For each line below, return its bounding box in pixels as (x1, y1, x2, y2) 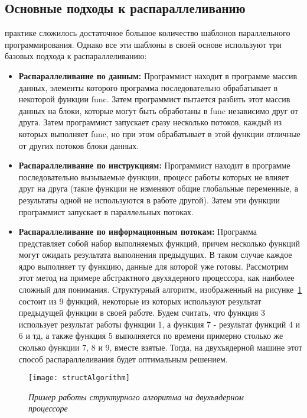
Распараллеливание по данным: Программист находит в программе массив (18, 69, 298, 82)
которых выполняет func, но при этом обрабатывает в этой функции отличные (18, 127, 301, 140)
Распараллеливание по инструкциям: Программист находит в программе (18, 159, 290, 171)
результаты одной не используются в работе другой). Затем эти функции (18, 193, 280, 206)
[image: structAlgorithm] (28, 374, 130, 383)
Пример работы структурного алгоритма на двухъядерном (28, 390, 244, 403)
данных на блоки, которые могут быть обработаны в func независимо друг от (18, 104, 298, 116)
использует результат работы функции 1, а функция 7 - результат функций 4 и (18, 317, 301, 330)
